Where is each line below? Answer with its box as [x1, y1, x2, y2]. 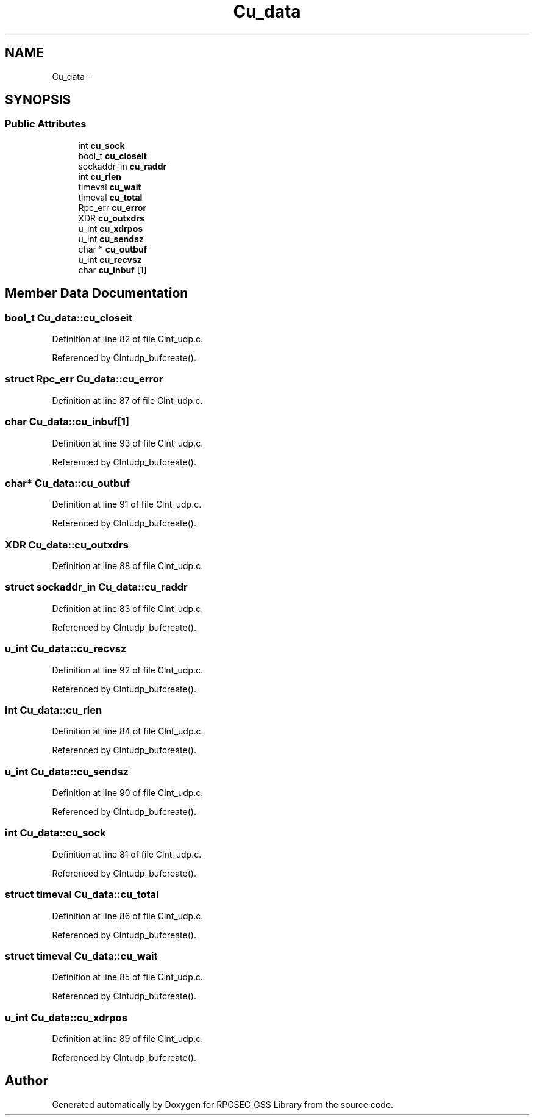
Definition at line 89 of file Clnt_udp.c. [52, 1033, 204, 1044]
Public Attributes [5, 118, 87, 131]
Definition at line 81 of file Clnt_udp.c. [52, 849, 202, 860]
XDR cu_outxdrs [78, 212, 144, 223]
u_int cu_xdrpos [78, 223, 143, 234]
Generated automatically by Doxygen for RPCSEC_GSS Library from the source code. [52, 1099, 394, 1110]
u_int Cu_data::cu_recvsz [5, 642, 127, 655]
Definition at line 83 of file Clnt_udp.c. [52, 603, 204, 614]
